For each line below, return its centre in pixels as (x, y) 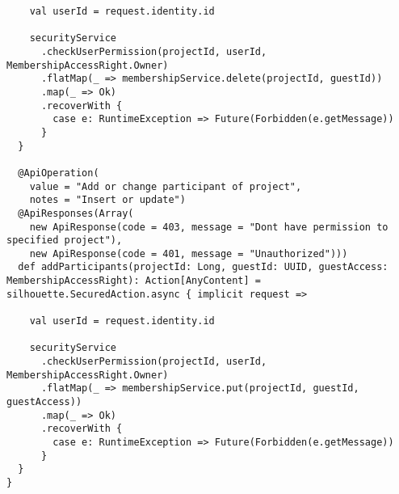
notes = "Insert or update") (107, 200)
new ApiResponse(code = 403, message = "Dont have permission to (209, 227)
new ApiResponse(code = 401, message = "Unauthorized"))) (189, 253)
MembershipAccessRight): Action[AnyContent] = (134, 281)
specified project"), (65, 241)
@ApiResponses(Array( (76, 213)
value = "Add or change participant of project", (166, 186)
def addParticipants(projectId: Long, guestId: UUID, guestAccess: (203, 267)
